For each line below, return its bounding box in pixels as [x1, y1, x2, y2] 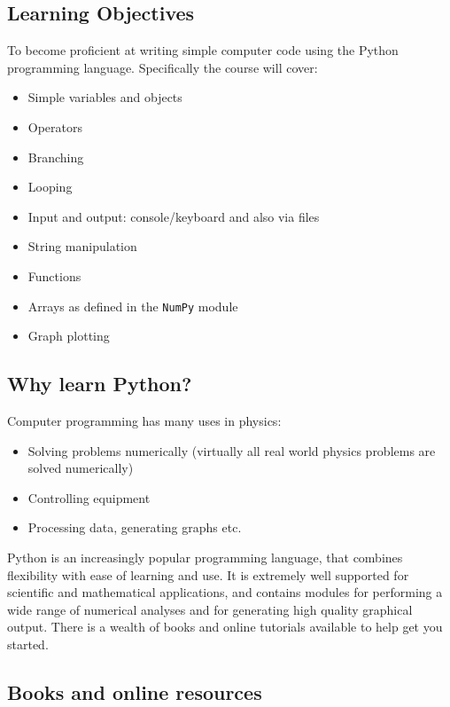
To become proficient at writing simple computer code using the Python [7, 41, 399, 59]
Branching [27, 147, 84, 166]
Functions [27, 266, 81, 285]
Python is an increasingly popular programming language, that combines [7, 547, 403, 566]
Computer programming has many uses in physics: [7, 412, 282, 429]
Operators [27, 117, 83, 136]
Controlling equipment [27, 488, 151, 507]
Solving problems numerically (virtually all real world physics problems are [27, 441, 436, 460]
